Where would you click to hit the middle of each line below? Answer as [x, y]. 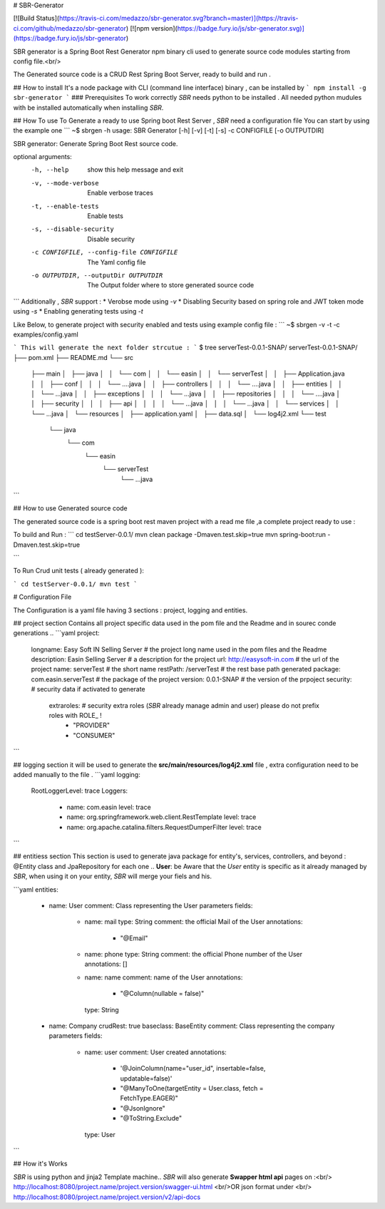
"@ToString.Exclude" [151, 1118]
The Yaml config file [117, 262]
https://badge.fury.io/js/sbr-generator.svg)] [241, 28]
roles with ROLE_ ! [76, 716]
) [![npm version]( [152, 28]
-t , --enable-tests [65, 206]
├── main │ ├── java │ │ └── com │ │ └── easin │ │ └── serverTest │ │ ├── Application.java [188, 374]
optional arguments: [43, 157]
